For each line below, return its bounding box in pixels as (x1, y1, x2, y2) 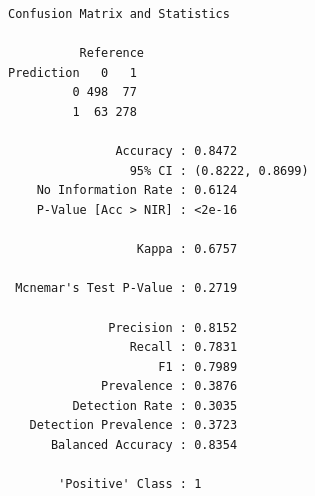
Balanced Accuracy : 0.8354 (50, 438, 238, 453)
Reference (79, 46, 145, 61)
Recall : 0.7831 (129, 340, 238, 355)
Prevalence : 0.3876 (101, 379, 238, 394)
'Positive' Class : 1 (58, 477, 202, 492)
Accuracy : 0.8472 (115, 144, 238, 159)
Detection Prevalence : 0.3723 (29, 418, 238, 433)
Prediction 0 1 (8, 65, 137, 80)
